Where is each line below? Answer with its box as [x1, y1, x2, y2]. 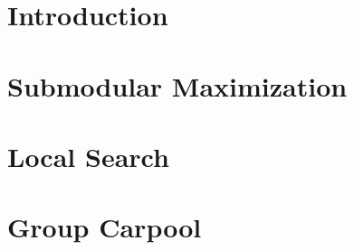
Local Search [7, 137, 169, 174]
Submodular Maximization [7, 67, 348, 104]
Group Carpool [7, 208, 202, 245]
